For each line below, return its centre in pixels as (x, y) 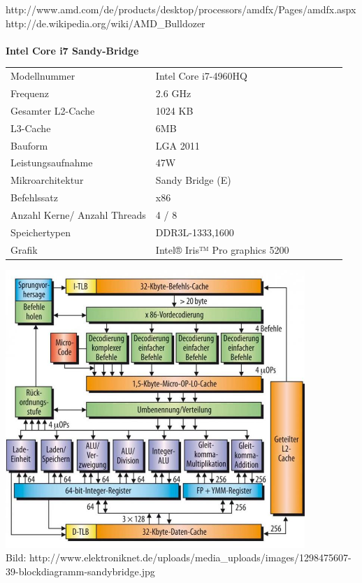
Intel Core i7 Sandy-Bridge (72, 50)
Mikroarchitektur (47, 180)
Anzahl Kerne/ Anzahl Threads (78, 214)
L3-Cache (31, 128)
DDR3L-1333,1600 (195, 232)
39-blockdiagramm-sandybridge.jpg (80, 571)
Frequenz (30, 93)
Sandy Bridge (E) (193, 180)
